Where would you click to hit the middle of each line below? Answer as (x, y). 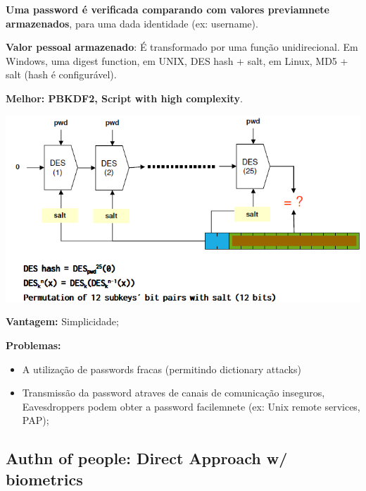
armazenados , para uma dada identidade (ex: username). (132, 23)
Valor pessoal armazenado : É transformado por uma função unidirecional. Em (182, 47)
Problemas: (33, 345)
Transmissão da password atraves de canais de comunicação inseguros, (173, 393)
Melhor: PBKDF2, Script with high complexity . (124, 98)
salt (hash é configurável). (61, 74)
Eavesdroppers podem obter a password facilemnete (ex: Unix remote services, (191, 406)
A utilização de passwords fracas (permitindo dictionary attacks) (162, 369)
